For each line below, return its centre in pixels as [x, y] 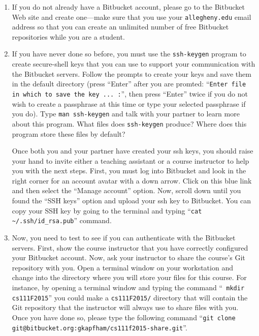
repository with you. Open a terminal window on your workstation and [122, 267]
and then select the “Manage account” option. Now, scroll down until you [126, 190]
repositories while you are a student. [68, 36]
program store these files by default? [69, 133]
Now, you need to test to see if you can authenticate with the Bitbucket [124, 237]
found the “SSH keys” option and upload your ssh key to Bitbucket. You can [132, 201]
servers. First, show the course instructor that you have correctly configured [130, 247]
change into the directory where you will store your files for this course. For [129, 277]
